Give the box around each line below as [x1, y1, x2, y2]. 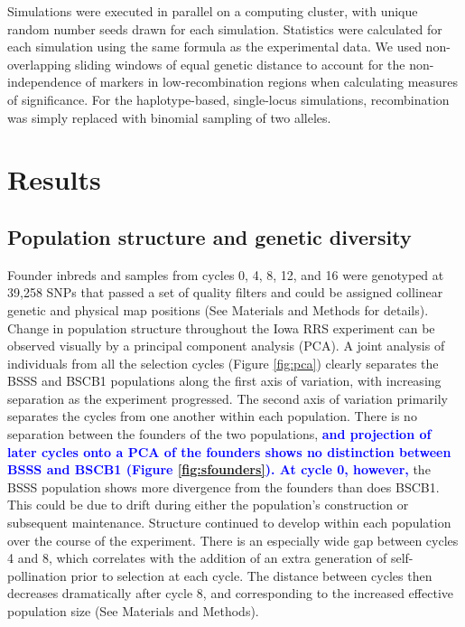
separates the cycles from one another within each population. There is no [7, 407, 417, 426]
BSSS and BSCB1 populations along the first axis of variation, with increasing [7, 371, 442, 390]
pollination [7, 566, 67, 585]
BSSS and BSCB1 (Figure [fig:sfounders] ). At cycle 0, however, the [7, 460, 431, 479]
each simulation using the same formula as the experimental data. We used [7, 37, 422, 56]
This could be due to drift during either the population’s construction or [7, 495, 409, 514]
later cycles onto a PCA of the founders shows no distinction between [7, 442, 451, 461]
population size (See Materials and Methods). [7, 602, 259, 621]
